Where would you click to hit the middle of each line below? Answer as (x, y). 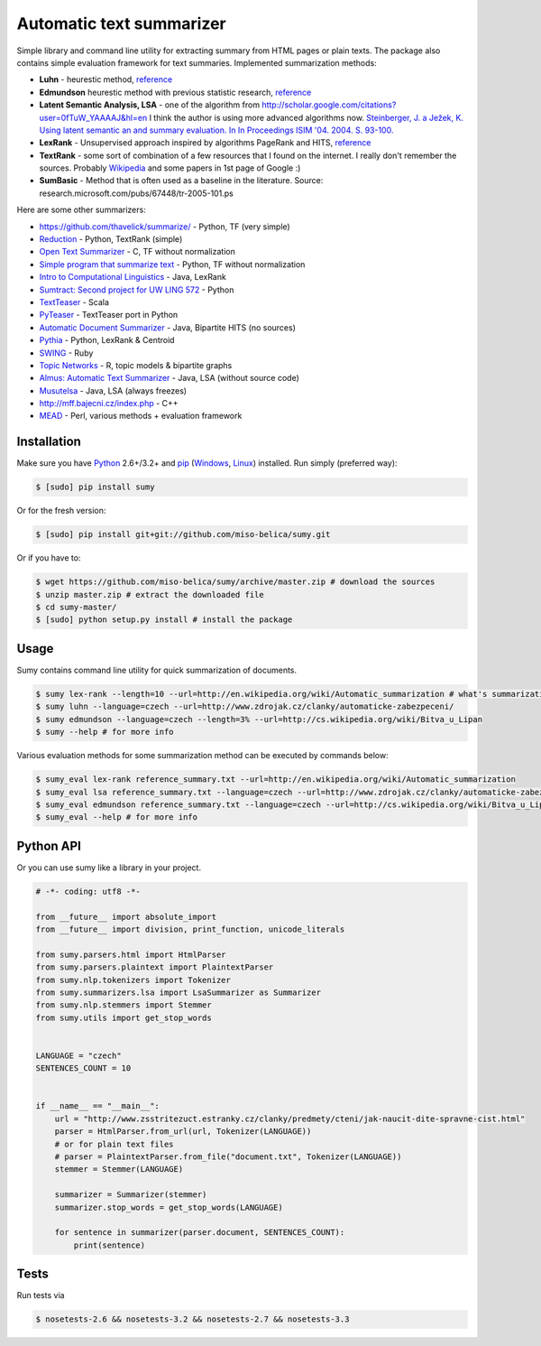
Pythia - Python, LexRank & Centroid (107, 340)
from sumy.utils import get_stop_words (124, 1017)
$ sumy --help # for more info (105, 732)
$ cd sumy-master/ (76, 608)
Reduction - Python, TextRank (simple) (111, 239)
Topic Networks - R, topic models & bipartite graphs (136, 365)
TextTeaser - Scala (74, 302)
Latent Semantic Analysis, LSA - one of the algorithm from (150, 105)
